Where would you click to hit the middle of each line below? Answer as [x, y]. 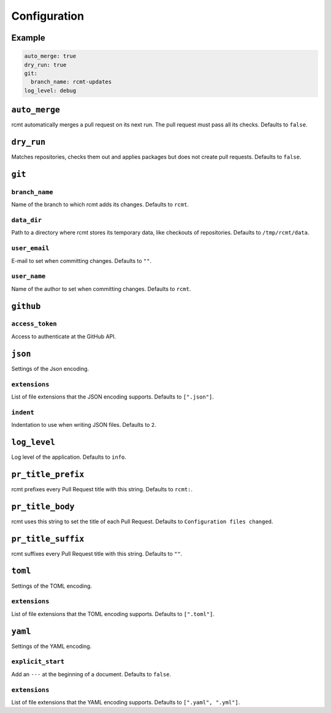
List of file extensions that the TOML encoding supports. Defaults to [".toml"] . [113, 614]
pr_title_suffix [48, 539]
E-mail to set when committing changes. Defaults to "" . [82, 260]
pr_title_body [43, 506]
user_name [29, 276]
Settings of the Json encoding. [50, 368]
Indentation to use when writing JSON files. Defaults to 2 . [84, 425]
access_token [34, 324]
